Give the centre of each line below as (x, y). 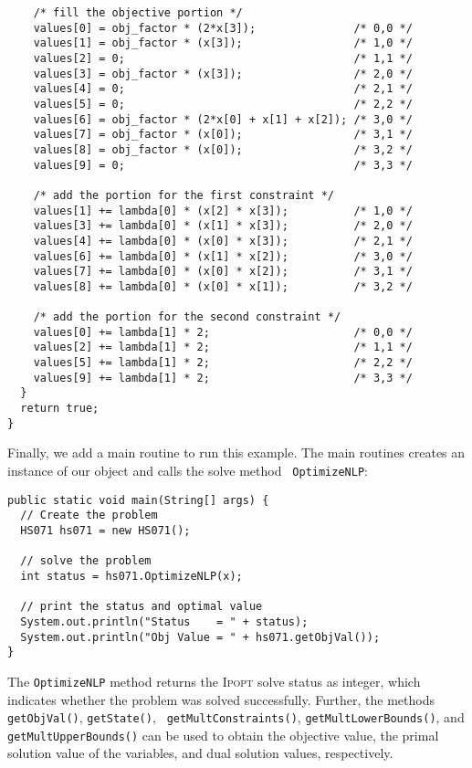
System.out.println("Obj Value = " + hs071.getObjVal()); (200, 637)
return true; (60, 409)
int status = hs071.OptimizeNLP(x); (131, 576)
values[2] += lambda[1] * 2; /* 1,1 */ (223, 347)
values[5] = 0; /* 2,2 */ (223, 104)
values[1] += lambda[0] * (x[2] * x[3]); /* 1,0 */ (223, 210)
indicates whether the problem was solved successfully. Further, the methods (221, 699)
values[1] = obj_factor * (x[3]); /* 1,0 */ (223, 43)
